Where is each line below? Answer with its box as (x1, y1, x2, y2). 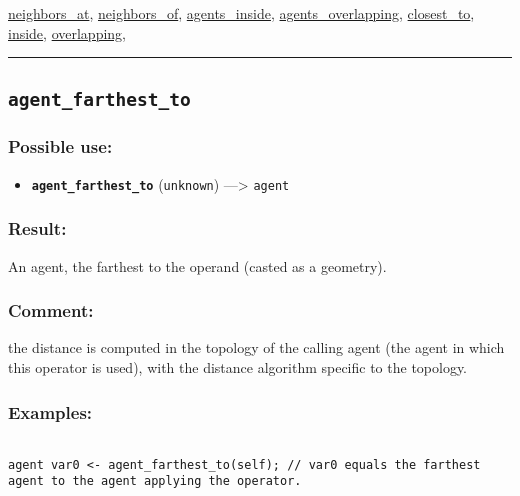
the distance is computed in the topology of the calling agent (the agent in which (8, 337, 505, 358)
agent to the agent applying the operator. (8, 474, 302, 489)
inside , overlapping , (8, 22, 127, 43)
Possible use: (8, 134, 113, 159)
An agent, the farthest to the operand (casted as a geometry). (8, 255, 387, 276)
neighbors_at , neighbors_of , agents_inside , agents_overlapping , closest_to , (8, 3, 475, 23)
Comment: (8, 298, 94, 323)
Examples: (8, 399, 93, 424)
